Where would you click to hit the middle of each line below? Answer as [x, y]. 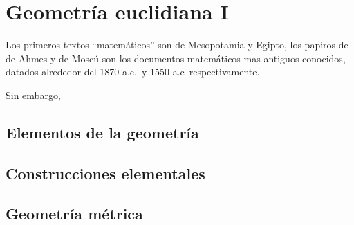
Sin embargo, [33, 94]
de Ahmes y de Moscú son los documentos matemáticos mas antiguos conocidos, [176, 58]
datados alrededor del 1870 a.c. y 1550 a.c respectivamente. [133, 72]
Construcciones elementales [105, 173]
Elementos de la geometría [102, 132]
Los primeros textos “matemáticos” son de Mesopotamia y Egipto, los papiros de [177, 45]
